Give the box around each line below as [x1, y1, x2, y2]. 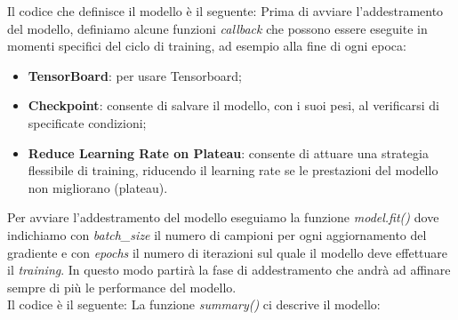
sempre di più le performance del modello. [7, 277, 237, 296]
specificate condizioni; [28, 113, 147, 132]
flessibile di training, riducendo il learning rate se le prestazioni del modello [28, 161, 438, 180]
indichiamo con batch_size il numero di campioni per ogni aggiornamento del [7, 225, 427, 244]
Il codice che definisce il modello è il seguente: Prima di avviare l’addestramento [7, 2, 444, 20]
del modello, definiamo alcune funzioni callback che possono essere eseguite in [7, 19, 428, 37]
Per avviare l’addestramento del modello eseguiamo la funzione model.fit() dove [7, 208, 439, 227]
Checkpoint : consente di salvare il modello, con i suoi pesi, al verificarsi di [28, 96, 439, 115]
